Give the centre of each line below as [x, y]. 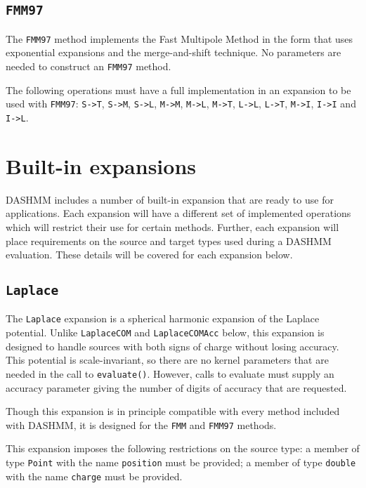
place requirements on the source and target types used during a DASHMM [169, 240]
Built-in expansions [101, 165]
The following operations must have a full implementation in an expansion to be [178, 90]
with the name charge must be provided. [94, 476]
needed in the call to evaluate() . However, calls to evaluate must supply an [170, 373]
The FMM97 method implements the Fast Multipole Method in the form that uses [179, 38]
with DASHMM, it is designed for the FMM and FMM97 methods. [141, 424]
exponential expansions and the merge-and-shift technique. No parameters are [174, 52]
